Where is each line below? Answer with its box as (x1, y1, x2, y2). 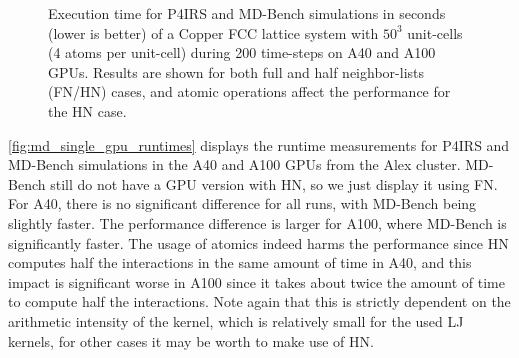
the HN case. (48, 100, 127, 121)
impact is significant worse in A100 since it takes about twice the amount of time (8, 271, 505, 292)
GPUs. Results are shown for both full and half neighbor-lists (48, 61, 424, 82)
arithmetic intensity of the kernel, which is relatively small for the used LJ (8, 310, 464, 331)
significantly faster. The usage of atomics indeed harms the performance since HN (8, 232, 509, 253)
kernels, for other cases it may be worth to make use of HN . (8, 330, 374, 351)
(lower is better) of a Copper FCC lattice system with (48, 22, 379, 43)
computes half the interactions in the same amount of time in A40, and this (8, 252, 472, 273)
